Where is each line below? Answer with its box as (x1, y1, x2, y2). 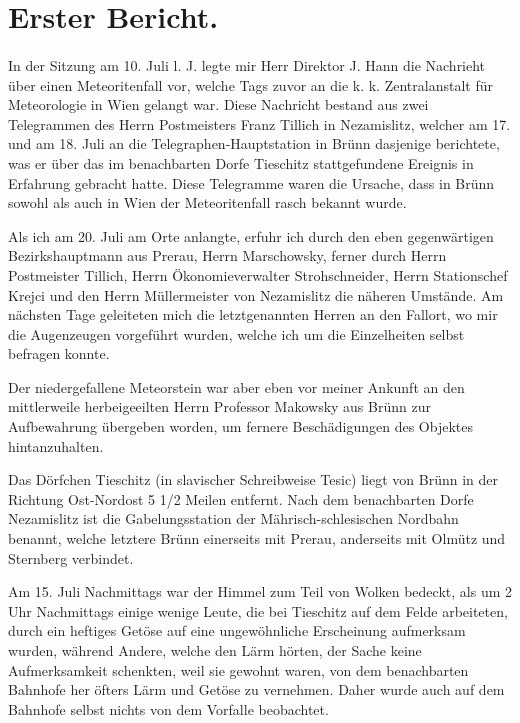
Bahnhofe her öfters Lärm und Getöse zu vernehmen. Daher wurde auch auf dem (8, 679, 505, 700)
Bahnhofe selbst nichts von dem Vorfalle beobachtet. (8, 698, 329, 719)
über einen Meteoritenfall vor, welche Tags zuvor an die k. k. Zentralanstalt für (8, 74, 493, 95)
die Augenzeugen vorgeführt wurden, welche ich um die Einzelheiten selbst (8, 323, 465, 344)
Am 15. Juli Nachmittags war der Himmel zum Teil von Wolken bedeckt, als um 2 (8, 581, 512, 602)
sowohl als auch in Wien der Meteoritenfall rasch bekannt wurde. (8, 192, 407, 213)
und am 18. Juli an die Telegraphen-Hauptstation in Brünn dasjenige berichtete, (8, 133, 500, 154)
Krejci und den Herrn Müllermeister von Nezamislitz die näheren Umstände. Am (8, 284, 504, 305)
